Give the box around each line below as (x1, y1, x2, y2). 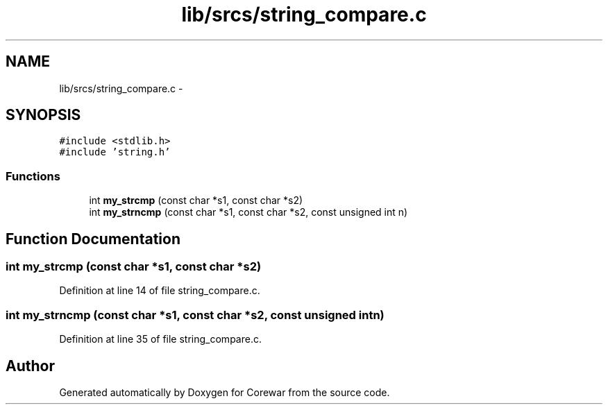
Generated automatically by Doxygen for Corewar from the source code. (59, 386, 390, 398)
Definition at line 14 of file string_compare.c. (59, 284, 260, 297)
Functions (6, 169, 60, 183)
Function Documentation (6, 230, 180, 248)
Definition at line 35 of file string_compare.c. (59, 333, 262, 345)
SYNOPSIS (6, 106, 81, 124)
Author (6, 357, 55, 375)
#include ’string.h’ (59, 146, 171, 158)
